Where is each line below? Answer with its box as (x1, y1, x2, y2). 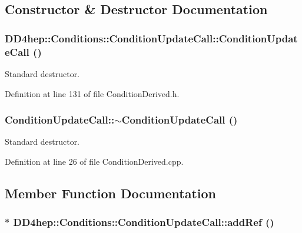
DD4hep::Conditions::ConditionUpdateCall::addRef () (13, 215, 274, 229)
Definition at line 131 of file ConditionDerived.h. (5, 87, 180, 99)
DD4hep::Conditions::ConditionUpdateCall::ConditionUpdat (5, 31, 298, 45)
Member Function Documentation (5, 184, 217, 202)
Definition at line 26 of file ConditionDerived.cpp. (5, 155, 184, 167)
